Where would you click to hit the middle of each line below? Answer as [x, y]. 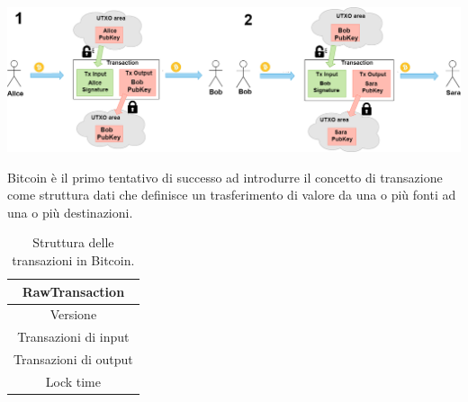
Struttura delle [73, 242]
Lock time [73, 381]
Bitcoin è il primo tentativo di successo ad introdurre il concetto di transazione [225, 177]
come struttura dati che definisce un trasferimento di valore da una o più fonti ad [232, 195]
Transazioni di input [73, 337]
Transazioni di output [73, 359]
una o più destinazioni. [70, 212]
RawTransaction [73, 291]
